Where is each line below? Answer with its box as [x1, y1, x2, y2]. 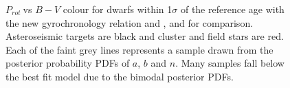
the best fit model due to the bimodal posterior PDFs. [5, 69, 234, 83]
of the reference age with [180, 2, 285, 16]
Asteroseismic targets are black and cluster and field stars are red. [5, 29, 284, 43]
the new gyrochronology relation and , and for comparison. [5, 15, 254, 30]
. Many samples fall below [175, 56, 285, 70]
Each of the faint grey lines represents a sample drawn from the [5, 42, 274, 56]
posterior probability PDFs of [5, 56, 130, 70]
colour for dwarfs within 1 [63, 2, 172, 16]
